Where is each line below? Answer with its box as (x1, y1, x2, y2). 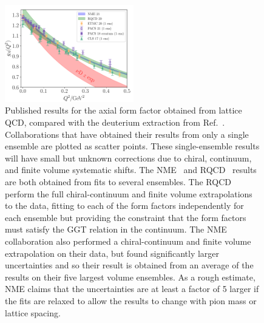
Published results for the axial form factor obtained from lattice (5, 104, 242, 117)
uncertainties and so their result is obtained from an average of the (5, 259, 254, 271)
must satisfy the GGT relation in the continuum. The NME (5, 223, 227, 236)
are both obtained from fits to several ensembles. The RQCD (5, 175, 231, 188)
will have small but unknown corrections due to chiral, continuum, (5, 151, 252, 164)
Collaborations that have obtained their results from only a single (5, 127, 249, 140)
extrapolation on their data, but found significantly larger (5, 246, 220, 259)
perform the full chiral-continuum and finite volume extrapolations (5, 187, 252, 200)
